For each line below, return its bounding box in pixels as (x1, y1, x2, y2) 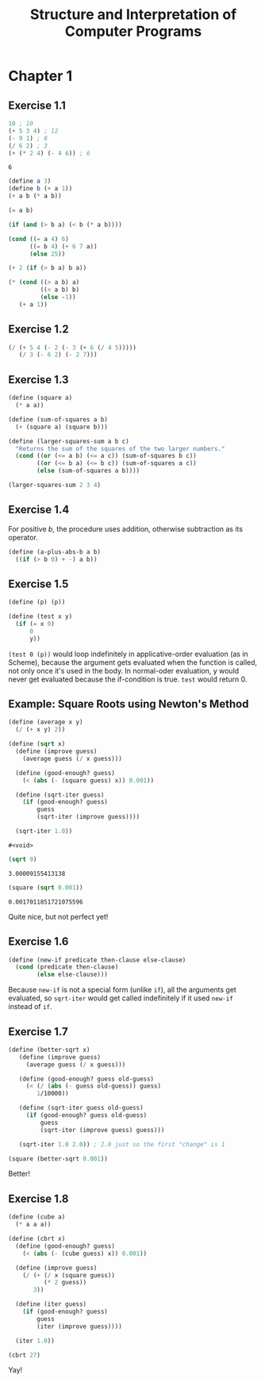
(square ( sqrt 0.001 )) (8, 883, 83, 892)
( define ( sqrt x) (8, 740, 66, 748)
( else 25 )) (29, 250, 66, 258)
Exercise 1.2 (8, 323, 69, 336)
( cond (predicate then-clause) (15, 963, 119, 971)
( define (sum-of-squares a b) (8, 415, 109, 424)
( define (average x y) (8, 718, 83, 727)
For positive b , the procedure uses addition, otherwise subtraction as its (8, 524, 244, 533)
